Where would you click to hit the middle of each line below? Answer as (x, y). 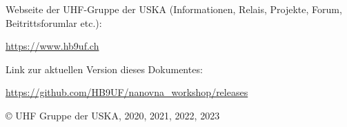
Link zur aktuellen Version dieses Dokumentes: (104, 69)
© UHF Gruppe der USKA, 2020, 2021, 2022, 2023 (113, 115)
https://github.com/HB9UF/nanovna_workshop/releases (127, 92)
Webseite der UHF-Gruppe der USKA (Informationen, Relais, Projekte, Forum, (174, 9)
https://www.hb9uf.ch (52, 46)
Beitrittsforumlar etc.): (54, 22)
